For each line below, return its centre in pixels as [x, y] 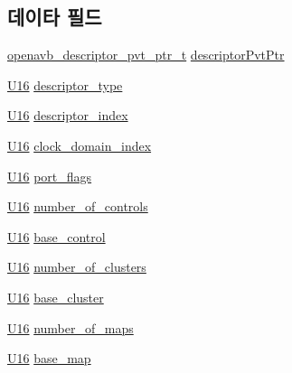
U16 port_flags [50, 176]
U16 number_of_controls [78, 206]
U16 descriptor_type [65, 84]
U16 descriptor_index [68, 115]
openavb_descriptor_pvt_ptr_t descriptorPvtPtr [146, 55]
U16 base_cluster [56, 297]
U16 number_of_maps [71, 327]
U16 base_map [49, 358]
